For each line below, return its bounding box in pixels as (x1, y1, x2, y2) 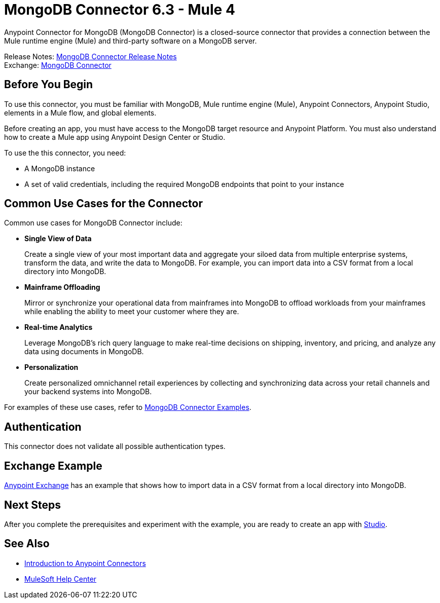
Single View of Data (24, 234, 92, 243)
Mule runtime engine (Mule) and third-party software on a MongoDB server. (4, 36, 257, 45)
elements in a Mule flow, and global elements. (4, 108, 157, 117)
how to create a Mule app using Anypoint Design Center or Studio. (4, 132, 226, 141)
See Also (4, 537, 50, 550)
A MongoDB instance (24, 164, 95, 173)
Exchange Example (4, 459, 102, 472)
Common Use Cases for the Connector (4, 197, 203, 210)
